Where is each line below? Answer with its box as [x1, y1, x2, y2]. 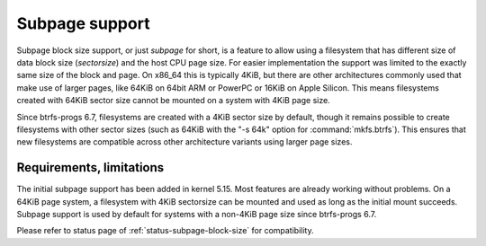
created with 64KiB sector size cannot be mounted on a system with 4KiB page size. [16, 95, 330, 106]
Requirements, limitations [16, 160, 165, 175]
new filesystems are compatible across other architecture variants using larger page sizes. [16, 136, 353, 147]
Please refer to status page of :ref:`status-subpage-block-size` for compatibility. [16, 225, 314, 236]
